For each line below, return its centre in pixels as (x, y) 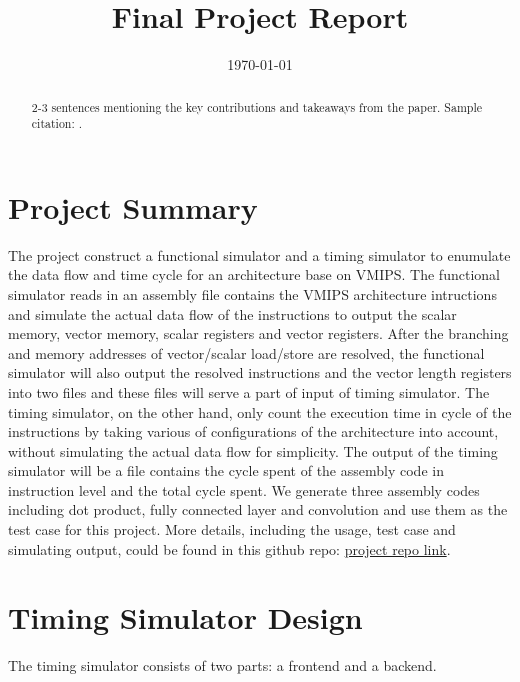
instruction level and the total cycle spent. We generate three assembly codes (244, 489)
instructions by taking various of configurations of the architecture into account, (253, 431)
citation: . (57, 123)
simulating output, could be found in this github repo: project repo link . (229, 548)
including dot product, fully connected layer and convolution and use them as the (258, 509)
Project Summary (133, 206)
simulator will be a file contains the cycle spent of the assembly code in (226, 470)
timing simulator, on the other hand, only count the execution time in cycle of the (260, 411)
